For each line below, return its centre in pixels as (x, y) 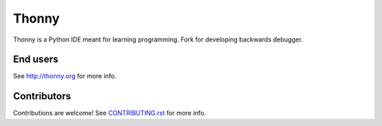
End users (36, 59)
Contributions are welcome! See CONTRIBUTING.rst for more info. (110, 113)
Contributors (42, 96)
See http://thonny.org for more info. (65, 76)
